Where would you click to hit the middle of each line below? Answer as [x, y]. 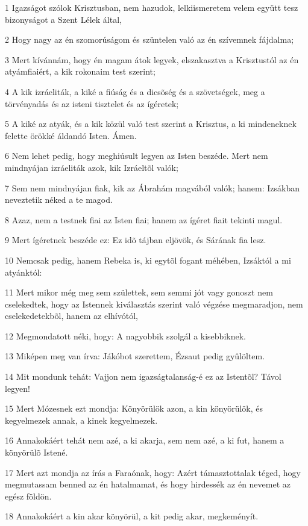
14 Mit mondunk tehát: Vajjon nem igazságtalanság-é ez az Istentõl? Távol [143, 376]
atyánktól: [24, 272]
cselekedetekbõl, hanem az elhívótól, [71, 316]
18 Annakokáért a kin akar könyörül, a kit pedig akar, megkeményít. [132, 516]
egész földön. [28, 496]
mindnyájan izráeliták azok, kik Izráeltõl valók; [92, 167]
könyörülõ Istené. [36, 452]
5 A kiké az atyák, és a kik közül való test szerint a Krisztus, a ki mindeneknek [151, 124]
